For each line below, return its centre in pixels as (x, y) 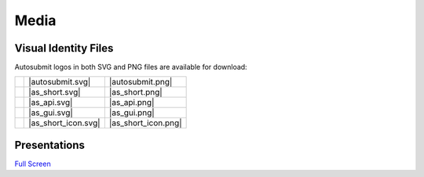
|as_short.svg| (55, 92)
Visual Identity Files (64, 48)
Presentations (50, 145)
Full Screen (33, 164)
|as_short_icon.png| (145, 123)
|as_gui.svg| (51, 113)
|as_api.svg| (51, 103)
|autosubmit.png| (141, 82)
